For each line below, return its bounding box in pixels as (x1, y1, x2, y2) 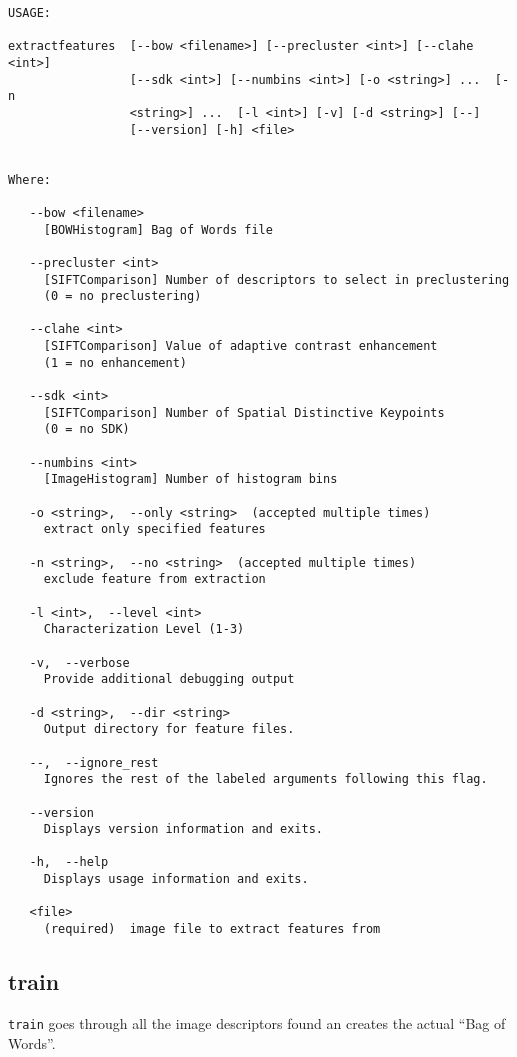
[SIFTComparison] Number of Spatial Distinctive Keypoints (43, 405, 445, 420)
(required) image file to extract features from (43, 922, 381, 937)
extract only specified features (43, 522, 266, 537)
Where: (8, 172, 51, 187)
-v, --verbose (29, 655, 130, 670)
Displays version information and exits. (43, 822, 323, 837)
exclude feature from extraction (43, 572, 266, 587)
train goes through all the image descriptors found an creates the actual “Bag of (8, 1012, 506, 1033)
